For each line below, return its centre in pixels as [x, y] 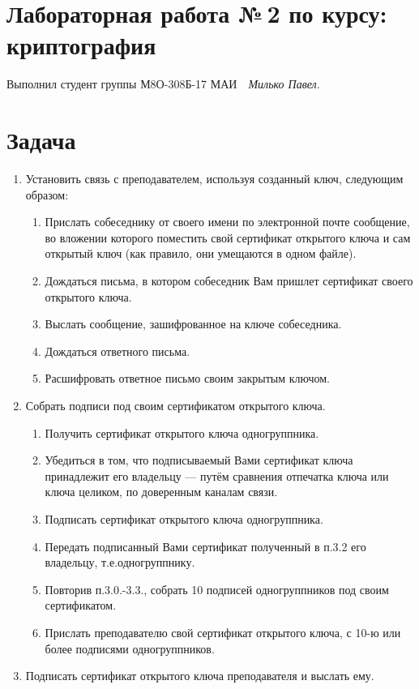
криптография [81, 45]
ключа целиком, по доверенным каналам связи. [161, 492]
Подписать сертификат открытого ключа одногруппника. [184, 518]
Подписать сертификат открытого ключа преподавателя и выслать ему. [200, 676]
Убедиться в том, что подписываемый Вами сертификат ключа [199, 460]
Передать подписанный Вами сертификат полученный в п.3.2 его [205, 546]
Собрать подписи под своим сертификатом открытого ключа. [175, 405]
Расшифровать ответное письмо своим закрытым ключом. [188, 378]
